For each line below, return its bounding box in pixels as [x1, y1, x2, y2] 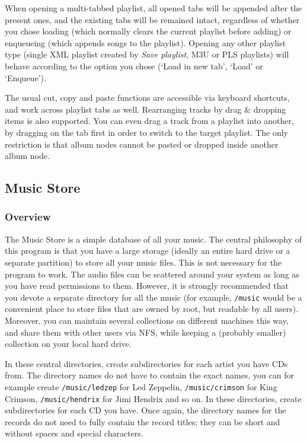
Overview [5, 209, 51, 224]
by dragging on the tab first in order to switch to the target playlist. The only [5, 126, 289, 138]
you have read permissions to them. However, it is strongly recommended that [5, 279, 289, 292]
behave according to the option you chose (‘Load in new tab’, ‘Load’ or [5, 59, 263, 72]
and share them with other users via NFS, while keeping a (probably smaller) [5, 326, 286, 338]
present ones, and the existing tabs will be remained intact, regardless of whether [5, 13, 300, 26]
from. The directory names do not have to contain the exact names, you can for [5, 369, 294, 381]
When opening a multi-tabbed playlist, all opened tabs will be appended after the [5, 2, 302, 14]
